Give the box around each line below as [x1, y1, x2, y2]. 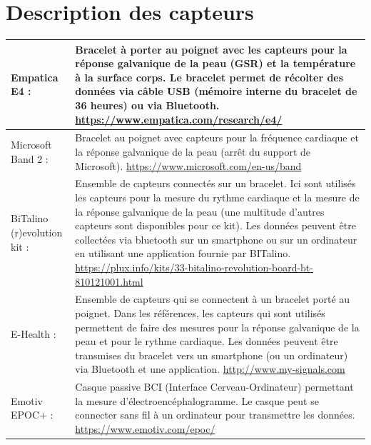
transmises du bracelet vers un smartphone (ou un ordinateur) [75, 347, 348, 362]
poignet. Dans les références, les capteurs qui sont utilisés [75, 306, 325, 321]
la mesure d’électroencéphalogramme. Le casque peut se [75, 393, 319, 408]
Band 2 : [11, 151, 49, 166]
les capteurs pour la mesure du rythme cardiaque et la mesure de [75, 190, 360, 205]
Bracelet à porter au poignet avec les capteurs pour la [75, 41, 347, 56]
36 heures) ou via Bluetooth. [75, 98, 220, 112]
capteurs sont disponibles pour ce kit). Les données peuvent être [75, 218, 356, 233]
